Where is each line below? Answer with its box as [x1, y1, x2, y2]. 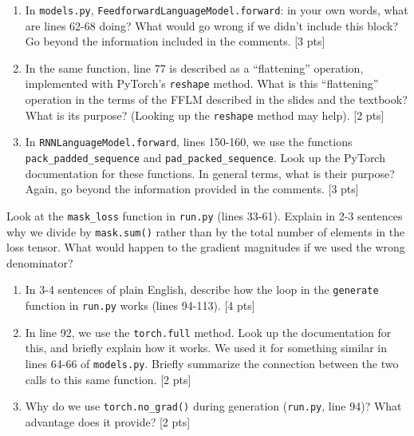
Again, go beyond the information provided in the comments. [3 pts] [25, 180, 359, 197]
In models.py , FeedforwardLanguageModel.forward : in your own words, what [25, 2, 408, 18]
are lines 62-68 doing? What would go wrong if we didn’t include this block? [25, 17, 399, 34]
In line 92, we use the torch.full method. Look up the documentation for [25, 323, 392, 340]
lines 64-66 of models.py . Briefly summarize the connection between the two [25, 355, 399, 371]
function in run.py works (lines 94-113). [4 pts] [25, 297, 255, 313]
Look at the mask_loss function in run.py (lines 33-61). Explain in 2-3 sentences [6, 207, 403, 224]
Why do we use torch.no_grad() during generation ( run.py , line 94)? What [25, 398, 402, 414]
